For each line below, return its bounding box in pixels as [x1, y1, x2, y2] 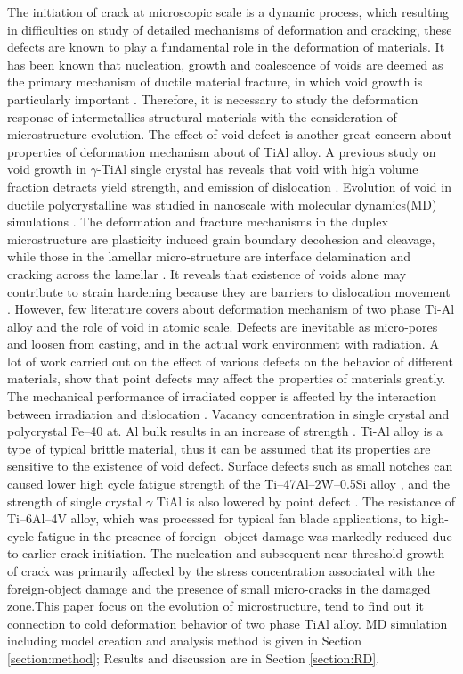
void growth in [7, 160, 87, 178]
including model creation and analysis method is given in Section [7, 631, 362, 650]
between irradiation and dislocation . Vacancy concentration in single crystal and [7, 404, 450, 423]
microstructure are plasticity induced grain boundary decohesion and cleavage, [7, 229, 435, 248]
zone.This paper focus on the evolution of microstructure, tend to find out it [7, 596, 424, 615]
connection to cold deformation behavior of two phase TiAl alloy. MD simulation [7, 613, 448, 632]
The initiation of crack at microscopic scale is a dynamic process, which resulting [7, 3, 450, 21]
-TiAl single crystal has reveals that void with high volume [97, 160, 418, 178]
